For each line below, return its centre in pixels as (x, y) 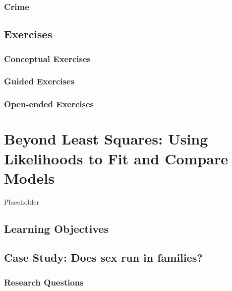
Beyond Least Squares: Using (106, 139)
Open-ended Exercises (49, 104)
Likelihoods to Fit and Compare (116, 158)
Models (29, 178)
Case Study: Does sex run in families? (103, 257)
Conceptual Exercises (48, 58)
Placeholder (22, 201)
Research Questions (44, 282)
